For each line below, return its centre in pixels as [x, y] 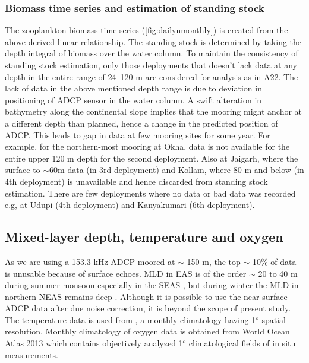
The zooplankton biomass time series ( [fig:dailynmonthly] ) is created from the [146, 30]
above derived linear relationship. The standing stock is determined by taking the [153, 41]
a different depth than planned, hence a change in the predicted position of [141, 123]
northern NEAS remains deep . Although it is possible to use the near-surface [146, 296]
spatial [274, 319]
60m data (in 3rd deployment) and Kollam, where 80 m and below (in [177, 170]
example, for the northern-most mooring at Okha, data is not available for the [147, 146]
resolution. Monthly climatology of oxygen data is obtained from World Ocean [147, 331]
